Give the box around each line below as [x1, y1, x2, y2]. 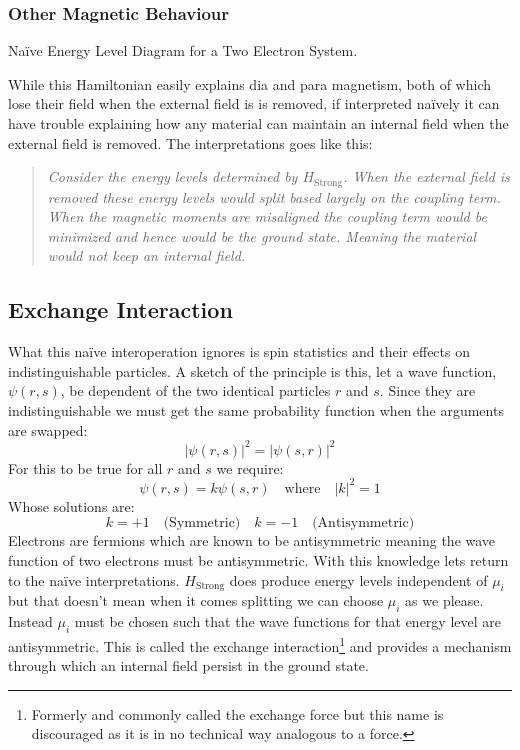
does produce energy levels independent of [229, 569, 488, 590]
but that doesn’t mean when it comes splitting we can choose [8, 590, 384, 611]
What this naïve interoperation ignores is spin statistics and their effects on [8, 341, 470, 362]
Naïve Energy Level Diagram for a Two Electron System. [8, 40, 358, 61]
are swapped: [8, 419, 88, 440]
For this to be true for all [8, 457, 163, 478]
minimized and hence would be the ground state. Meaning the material [47, 225, 477, 246]
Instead [8, 611, 53, 632]
